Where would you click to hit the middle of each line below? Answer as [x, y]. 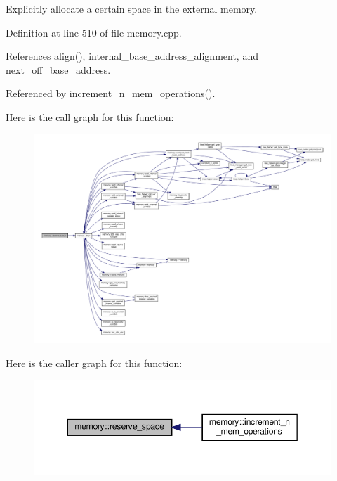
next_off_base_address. [58, 69]
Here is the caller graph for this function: [94, 363]
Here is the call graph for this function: [90, 116]
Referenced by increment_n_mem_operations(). [111, 93]
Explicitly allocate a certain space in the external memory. [132, 8]
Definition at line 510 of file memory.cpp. [94, 32]
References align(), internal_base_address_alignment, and [132, 56]
